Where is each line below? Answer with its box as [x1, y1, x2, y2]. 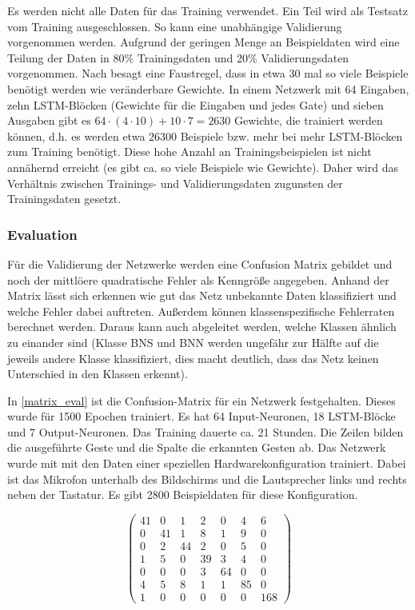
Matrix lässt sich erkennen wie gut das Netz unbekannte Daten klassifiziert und [7, 287, 397, 304]
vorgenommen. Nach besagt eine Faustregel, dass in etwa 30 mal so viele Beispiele [7, 65, 409, 82]
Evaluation [7, 224, 78, 244]
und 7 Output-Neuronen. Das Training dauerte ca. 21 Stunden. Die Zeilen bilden [7, 423, 404, 440]
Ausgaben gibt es [7, 112, 91, 129]
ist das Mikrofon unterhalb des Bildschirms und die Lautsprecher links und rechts [7, 470, 407, 487]
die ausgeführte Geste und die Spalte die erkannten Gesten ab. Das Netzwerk [7, 439, 386, 456]
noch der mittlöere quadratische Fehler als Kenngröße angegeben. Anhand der [7, 271, 389, 288]
